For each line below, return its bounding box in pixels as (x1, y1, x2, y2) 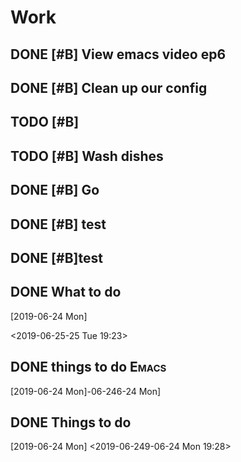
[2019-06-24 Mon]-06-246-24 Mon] (10, 385, 162, 397)
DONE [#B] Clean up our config (10, 79, 208, 96)
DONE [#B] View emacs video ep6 (10, 46, 227, 63)
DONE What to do (10, 284, 122, 301)
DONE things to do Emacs (10, 359, 167, 376)
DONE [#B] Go (10, 182, 100, 199)
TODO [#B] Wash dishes (10, 147, 164, 165)
